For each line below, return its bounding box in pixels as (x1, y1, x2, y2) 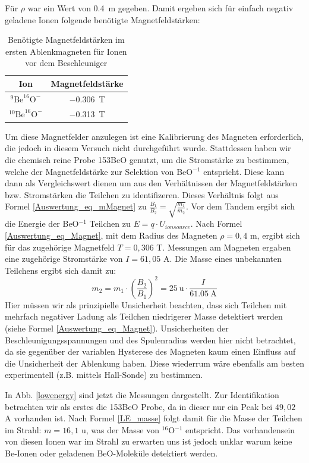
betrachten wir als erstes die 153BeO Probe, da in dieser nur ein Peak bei (5, 400, 273, 412)
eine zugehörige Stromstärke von (5, 252, 123, 265)
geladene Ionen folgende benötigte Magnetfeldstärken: (5, 13, 200, 26)
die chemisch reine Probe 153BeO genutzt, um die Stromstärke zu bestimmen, (5, 153, 289, 165)
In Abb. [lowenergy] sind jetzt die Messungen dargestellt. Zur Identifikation (5, 388, 279, 401)
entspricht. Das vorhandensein (185, 423, 295, 436)
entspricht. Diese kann (203, 165, 285, 177)
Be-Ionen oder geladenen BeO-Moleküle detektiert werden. (5, 446, 218, 459)
